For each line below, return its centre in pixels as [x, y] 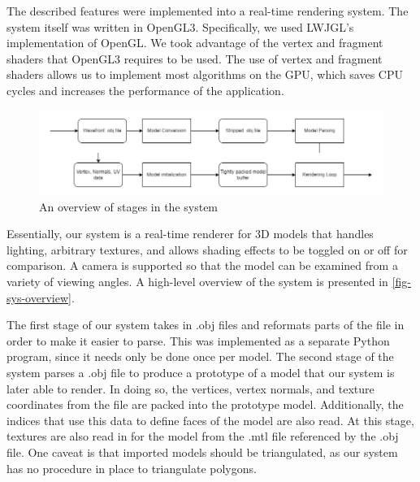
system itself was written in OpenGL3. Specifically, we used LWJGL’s [180, 26]
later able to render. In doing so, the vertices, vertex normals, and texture [191, 388]
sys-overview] [39, 297]
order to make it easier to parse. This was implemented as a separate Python [198, 340]
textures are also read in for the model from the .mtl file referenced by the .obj [203, 436]
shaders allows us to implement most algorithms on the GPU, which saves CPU [205, 74]
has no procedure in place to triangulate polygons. [132, 468]
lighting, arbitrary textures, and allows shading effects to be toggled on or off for [207, 249]
